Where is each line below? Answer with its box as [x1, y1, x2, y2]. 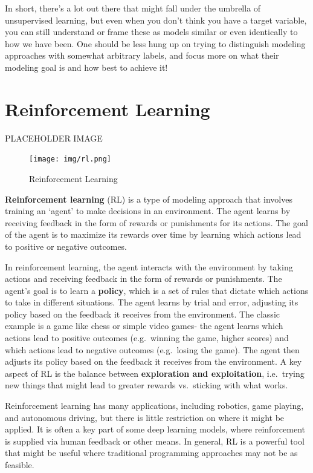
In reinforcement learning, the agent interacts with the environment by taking [5, 260, 293, 273]
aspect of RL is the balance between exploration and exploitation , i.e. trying [5, 367, 305, 379]
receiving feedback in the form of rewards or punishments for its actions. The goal [5, 216, 308, 229]
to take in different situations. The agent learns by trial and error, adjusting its [5, 296, 298, 308]
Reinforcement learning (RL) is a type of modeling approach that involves [5, 192, 292, 205]
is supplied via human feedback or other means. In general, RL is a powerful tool [5, 434, 305, 447]
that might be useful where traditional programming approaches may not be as [5, 446, 298, 459]
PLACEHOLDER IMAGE [5, 131, 103, 144]
